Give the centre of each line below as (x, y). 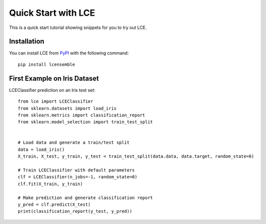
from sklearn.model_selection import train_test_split (85, 122)
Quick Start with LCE (52, 13)
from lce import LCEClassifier (56, 101)
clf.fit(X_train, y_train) (50, 184)
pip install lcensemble (47, 64)
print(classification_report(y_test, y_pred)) (75, 211)
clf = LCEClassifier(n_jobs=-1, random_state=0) (78, 177)
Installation (27, 42)
